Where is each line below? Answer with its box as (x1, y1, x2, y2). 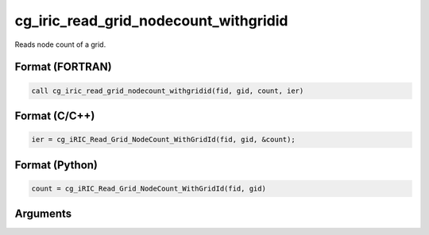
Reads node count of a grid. (14, 40, 106, 49)
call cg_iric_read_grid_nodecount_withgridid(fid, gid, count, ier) (31, 86, 304, 95)
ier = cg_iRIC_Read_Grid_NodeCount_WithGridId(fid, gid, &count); (31, 135, 296, 144)
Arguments (14, 207, 72, 221)
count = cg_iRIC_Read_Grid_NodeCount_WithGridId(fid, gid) (31, 183, 266, 193)
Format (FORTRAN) (14, 60, 112, 74)
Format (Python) (14, 158, 99, 171)
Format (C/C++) (14, 109, 95, 122)
